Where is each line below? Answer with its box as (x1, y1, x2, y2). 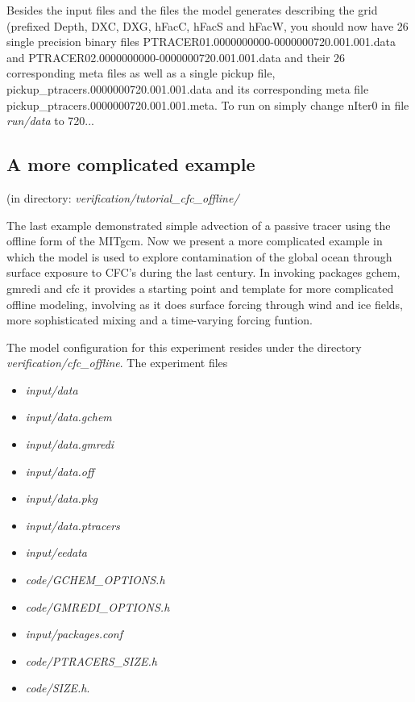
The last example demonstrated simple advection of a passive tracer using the (6, 216, 391, 233)
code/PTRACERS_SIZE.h (25, 652, 157, 669)
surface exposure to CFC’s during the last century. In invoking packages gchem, (6, 264, 400, 281)
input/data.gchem (25, 408, 112, 425)
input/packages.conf (25, 625, 123, 642)
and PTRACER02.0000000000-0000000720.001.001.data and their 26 (6, 48, 346, 65)
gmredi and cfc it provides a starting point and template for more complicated (6, 279, 394, 296)
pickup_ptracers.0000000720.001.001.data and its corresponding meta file (6, 80, 369, 97)
